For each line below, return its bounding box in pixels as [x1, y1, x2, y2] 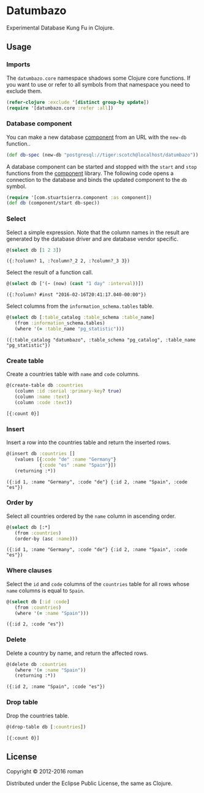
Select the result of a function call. [6, 268, 93, 276]
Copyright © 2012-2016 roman [6, 768, 84, 775]
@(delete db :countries [6, 661, 67, 667]
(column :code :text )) [14, 399, 72, 405]
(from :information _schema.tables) [14, 320, 105, 326]
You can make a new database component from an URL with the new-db [6, 133, 187, 141]
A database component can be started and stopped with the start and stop [6, 163, 197, 170]
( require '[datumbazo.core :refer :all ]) [6, 105, 114, 111]
